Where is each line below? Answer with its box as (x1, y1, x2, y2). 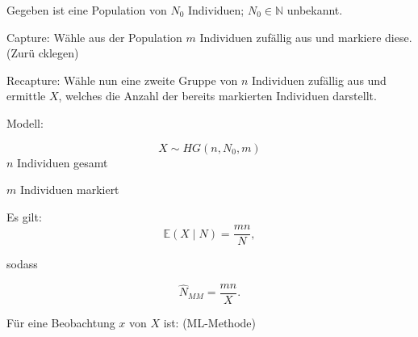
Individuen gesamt (17, 154, 108, 171)
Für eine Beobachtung (6, 314, 115, 331)
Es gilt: (6, 208, 42, 225)
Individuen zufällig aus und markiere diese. (199, 28, 412, 45)
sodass (6, 255, 38, 272)
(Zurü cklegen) (6, 44, 79, 61)
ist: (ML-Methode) (163, 314, 256, 331)
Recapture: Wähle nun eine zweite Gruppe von (6, 71, 238, 88)
